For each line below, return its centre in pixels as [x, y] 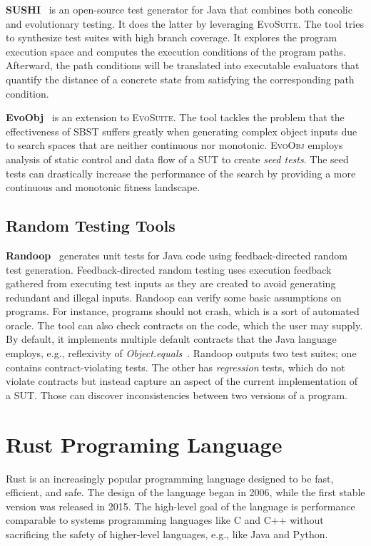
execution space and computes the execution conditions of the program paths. [176, 51]
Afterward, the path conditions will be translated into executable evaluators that [183, 65]
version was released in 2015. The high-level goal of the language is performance [181, 506]
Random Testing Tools [91, 226]
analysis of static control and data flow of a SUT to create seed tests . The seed [177, 159]
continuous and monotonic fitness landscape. [103, 187]
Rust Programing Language [144, 444]
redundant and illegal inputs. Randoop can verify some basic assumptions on [174, 297]
